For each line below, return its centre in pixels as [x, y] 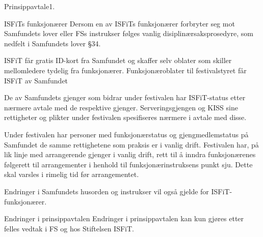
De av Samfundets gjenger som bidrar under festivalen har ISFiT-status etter [125, 97]
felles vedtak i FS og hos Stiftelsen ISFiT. [69, 228]
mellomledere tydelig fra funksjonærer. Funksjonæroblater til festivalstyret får [125, 70]
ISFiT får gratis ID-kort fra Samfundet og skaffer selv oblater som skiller [118, 60]
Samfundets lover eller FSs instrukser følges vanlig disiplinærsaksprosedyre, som [129, 33]
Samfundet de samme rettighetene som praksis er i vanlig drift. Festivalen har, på [131, 144]
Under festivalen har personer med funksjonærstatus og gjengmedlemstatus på [126, 134]
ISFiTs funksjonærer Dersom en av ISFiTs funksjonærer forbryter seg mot [120, 23]
